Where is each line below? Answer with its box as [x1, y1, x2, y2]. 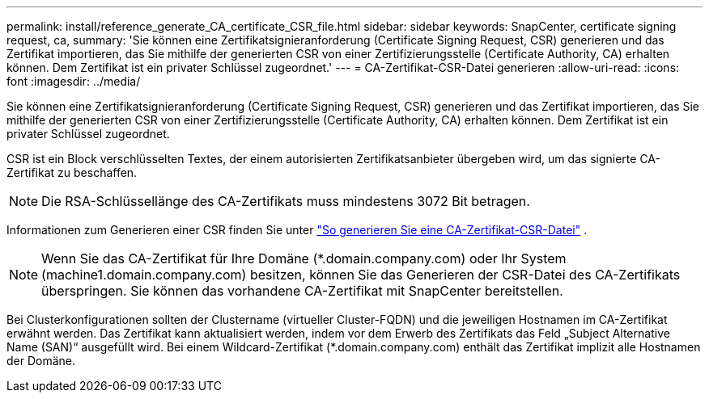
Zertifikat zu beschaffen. [6, 166, 138, 179]
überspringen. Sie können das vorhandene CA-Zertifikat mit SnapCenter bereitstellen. [41, 283, 563, 299]
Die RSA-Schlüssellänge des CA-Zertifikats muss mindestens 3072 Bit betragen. [41, 193, 530, 209]
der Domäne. [6, 354, 76, 367]
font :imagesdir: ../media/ [6, 74, 141, 88]
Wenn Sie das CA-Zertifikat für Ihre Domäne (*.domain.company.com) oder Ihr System [41, 250, 567, 267]
